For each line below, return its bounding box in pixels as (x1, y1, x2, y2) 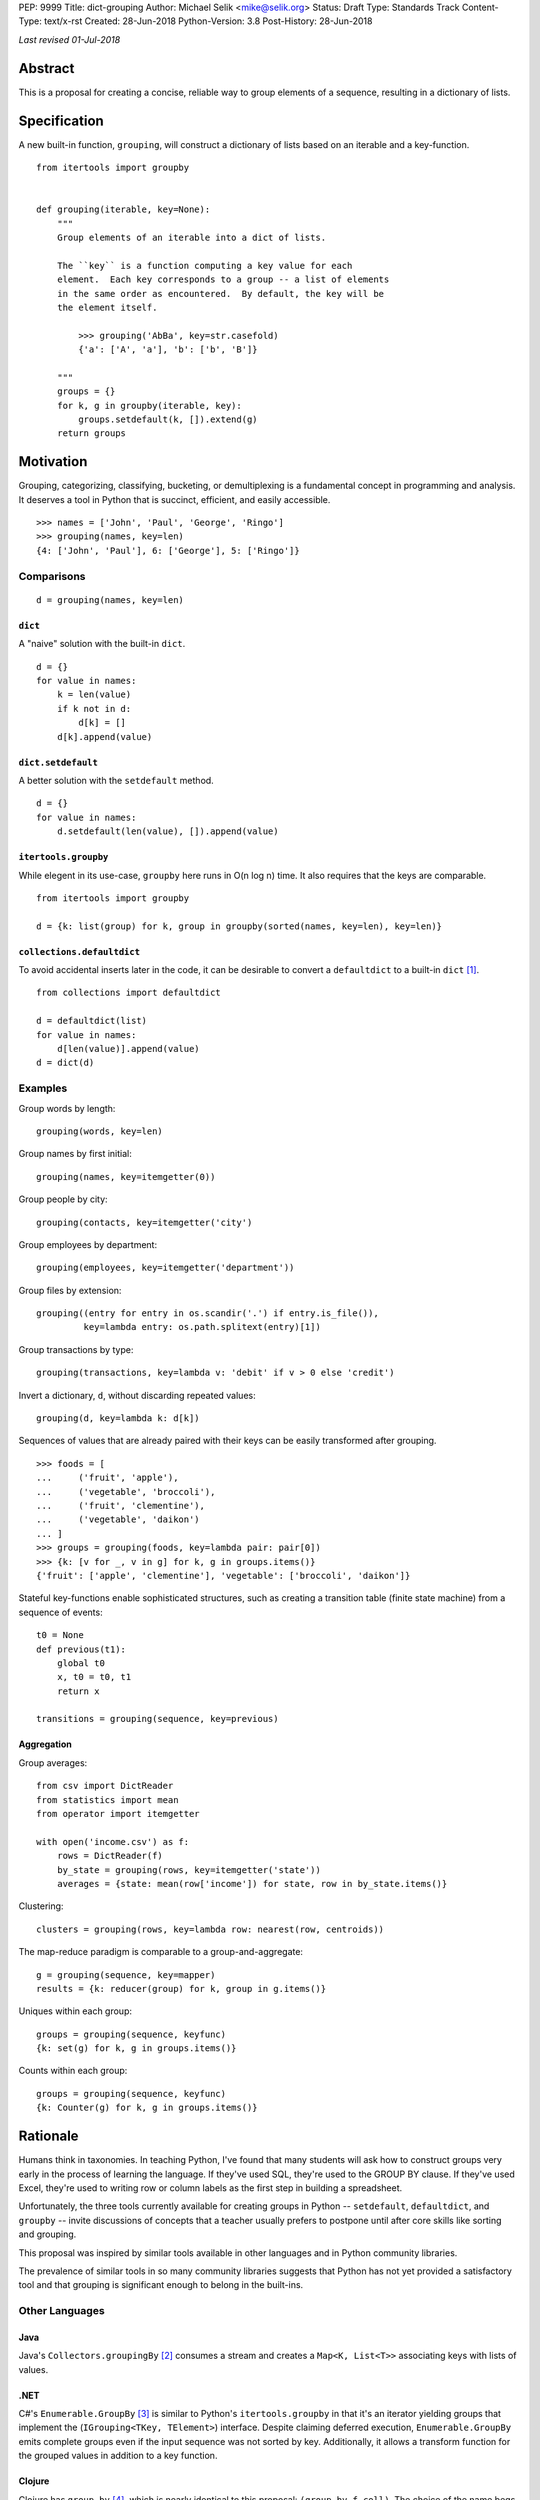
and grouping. (18, 2228, 77, 2240)
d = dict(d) (36, 1057, 95, 1069)
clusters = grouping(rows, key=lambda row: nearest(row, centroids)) (36, 1923, 385, 1935)
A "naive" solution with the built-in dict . (18, 638, 186, 650)
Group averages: (18, 1756, 88, 1769)
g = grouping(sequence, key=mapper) (36, 1969, 216, 1980)
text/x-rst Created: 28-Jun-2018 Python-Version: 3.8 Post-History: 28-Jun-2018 (43, 15, 373, 27)
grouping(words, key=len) (36, 1125, 164, 1137)
